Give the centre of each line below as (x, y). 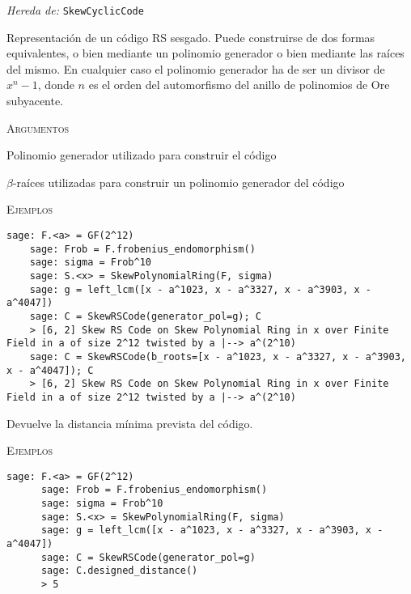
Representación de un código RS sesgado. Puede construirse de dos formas (191, 37)
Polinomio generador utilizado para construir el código (142, 155)
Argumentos (38, 127)
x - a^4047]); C (50, 370)
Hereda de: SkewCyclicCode (75, 10)
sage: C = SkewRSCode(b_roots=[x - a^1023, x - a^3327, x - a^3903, (218, 356)
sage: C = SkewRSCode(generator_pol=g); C (145, 316)
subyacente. (35, 101)
